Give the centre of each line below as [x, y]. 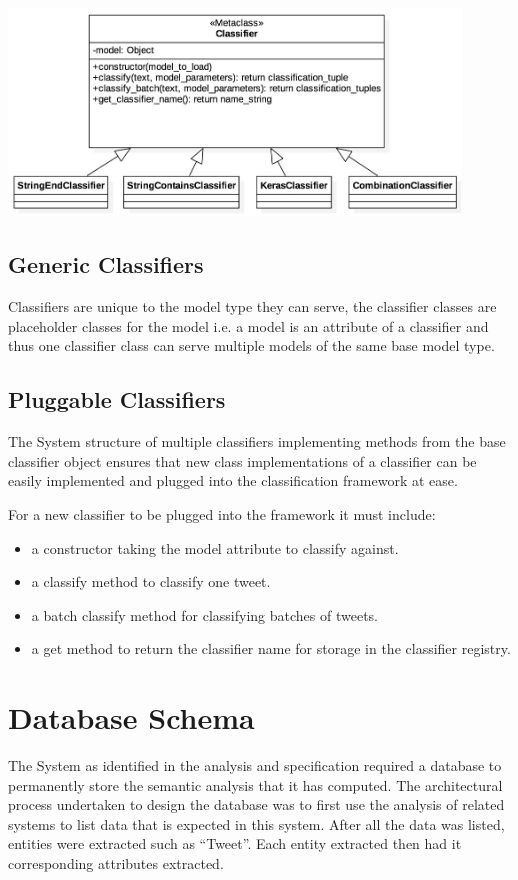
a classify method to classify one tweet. [151, 581]
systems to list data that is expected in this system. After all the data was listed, [256, 823]
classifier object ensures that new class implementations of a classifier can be [242, 460]
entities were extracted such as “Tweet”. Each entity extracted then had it [235, 843]
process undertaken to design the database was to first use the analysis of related [256, 804]
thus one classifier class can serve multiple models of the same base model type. [251, 345]
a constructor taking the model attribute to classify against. [215, 547]
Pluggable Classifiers [117, 399]
